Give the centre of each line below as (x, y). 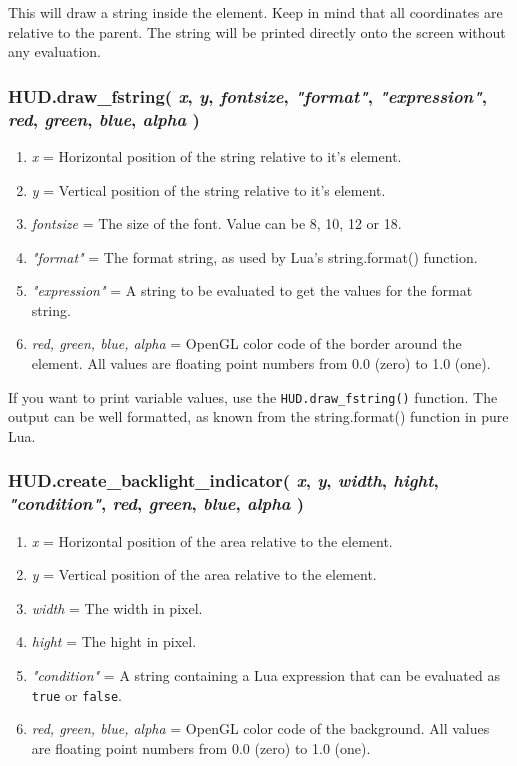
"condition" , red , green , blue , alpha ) (156, 503)
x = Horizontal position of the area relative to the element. (212, 540)
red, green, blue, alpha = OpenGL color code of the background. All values (260, 728)
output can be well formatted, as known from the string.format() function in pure (258, 416)
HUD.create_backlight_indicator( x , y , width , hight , (223, 480)
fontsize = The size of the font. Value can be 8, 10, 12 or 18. (216, 223)
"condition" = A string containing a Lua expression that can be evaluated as (265, 675)
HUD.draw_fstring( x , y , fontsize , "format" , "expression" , (247, 95)
